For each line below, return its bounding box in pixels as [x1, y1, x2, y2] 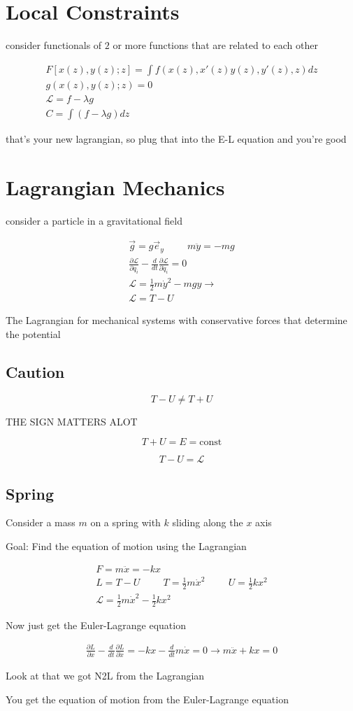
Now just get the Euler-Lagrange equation [6, 617, 186, 632]
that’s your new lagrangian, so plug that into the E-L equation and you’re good [6, 131, 347, 146]
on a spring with [90, 515, 161, 530]
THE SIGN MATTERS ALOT [6, 414, 138, 428]
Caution [6, 360, 65, 382]
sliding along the [172, 515, 243, 530]
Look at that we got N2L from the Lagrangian [6, 668, 205, 683]
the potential [6, 326, 61, 341]
